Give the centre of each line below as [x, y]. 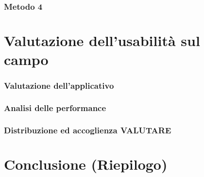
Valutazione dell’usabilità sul [102, 40]
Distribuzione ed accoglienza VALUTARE [88, 130]
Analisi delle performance [55, 108]
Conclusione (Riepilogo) [86, 164]
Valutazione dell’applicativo [59, 86]
